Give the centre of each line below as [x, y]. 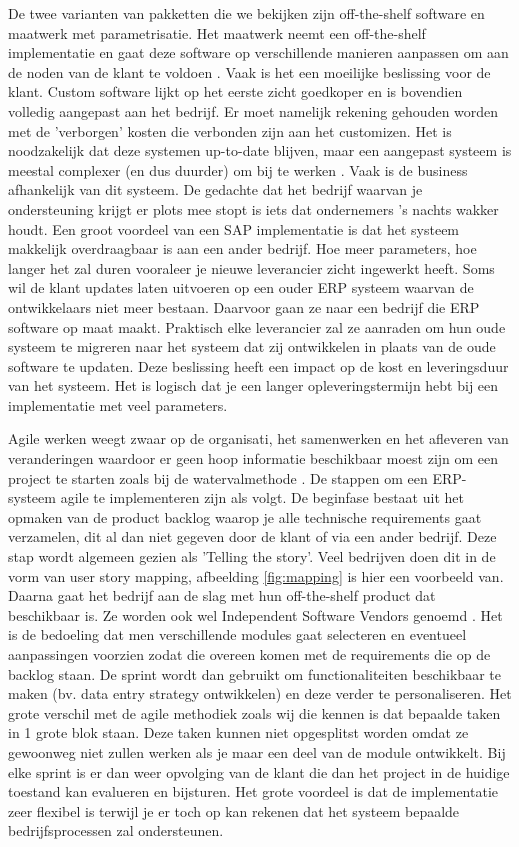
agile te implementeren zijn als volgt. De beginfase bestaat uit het [262, 497]
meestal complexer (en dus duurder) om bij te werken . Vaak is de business [238, 169]
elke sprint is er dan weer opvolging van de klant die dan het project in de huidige [259, 771]
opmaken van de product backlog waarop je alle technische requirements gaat [245, 516]
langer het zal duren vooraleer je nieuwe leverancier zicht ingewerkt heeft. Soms [251, 267]
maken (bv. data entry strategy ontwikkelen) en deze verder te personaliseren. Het [260, 693]
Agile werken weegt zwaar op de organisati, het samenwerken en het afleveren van [258, 438]
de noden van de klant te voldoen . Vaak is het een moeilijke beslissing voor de [249, 71]
